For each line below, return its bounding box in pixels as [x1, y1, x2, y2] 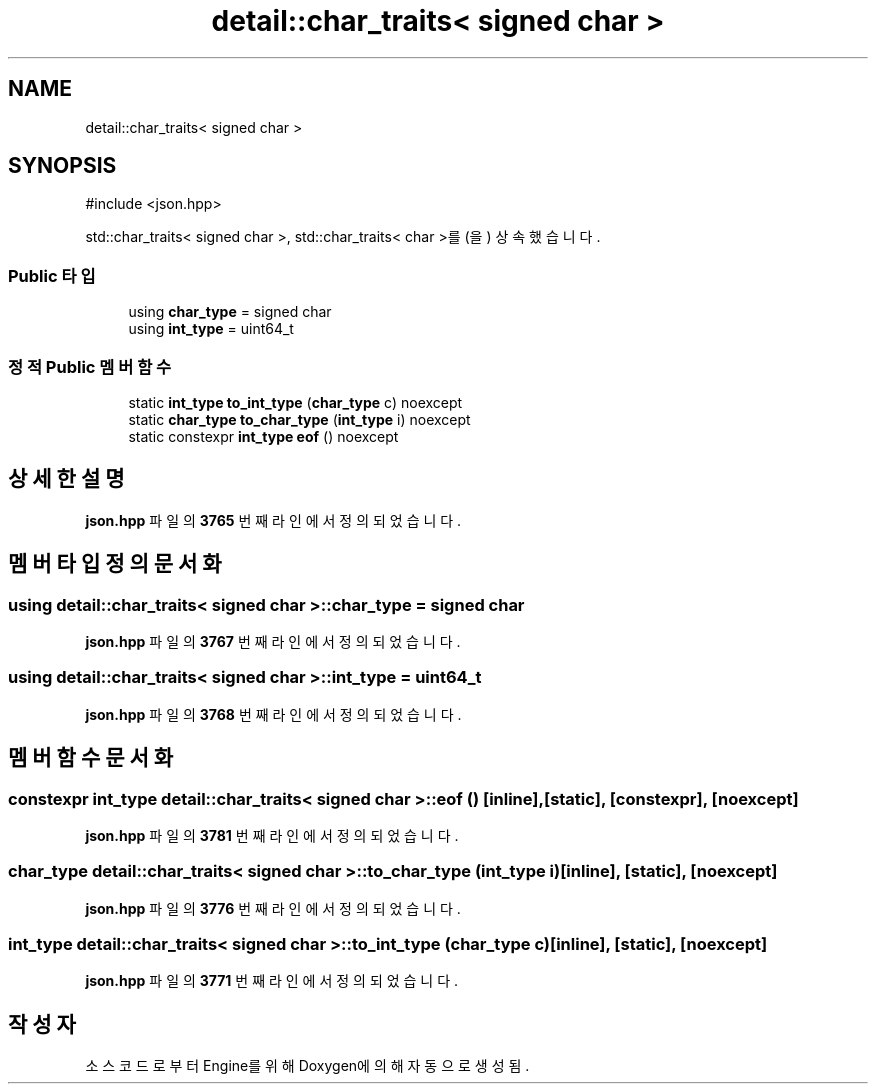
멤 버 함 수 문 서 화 [8, 745, 174, 771]
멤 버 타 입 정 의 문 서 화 [8, 551, 222, 577]
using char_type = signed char [128, 303, 332, 321]
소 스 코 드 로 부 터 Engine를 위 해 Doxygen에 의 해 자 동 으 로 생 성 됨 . [85, 1057, 530, 1075]
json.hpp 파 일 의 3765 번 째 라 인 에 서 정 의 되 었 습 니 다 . [85, 511, 462, 529]
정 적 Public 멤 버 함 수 [8, 356, 172, 377]
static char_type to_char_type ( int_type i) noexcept [128, 410, 471, 428]
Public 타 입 [8, 265, 96, 286]
